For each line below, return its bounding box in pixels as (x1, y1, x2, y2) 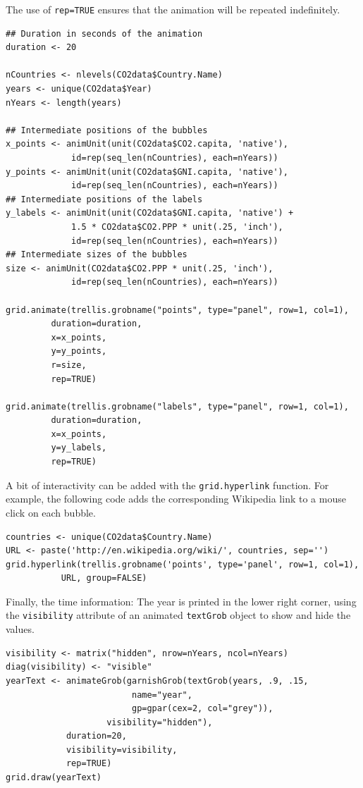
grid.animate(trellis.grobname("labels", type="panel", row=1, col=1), (6, 401, 349, 412)
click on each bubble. (6, 505, 96, 519)
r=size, (51, 359, 87, 370)
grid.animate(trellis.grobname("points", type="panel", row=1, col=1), (6, 304, 349, 315)
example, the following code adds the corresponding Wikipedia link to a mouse (6, 491, 346, 506)
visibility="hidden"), (106, 717, 213, 727)
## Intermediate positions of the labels (6, 194, 203, 204)
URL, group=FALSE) (61, 573, 147, 584)
